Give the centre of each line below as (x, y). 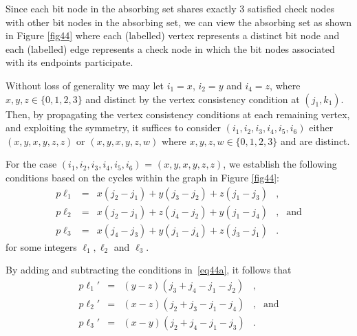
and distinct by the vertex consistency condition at (193, 99)
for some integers (41, 246)
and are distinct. (315, 141)
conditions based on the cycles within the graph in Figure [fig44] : (143, 177)
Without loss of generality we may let (85, 85)
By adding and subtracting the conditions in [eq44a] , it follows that (149, 270)
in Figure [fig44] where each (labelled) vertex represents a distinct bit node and (173, 35)
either (321, 127)
